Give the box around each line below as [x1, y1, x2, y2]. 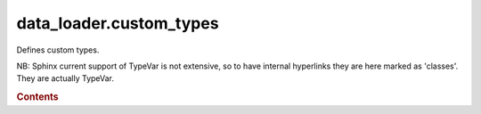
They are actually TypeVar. [16, 73, 115, 84]
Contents [16, 91, 59, 103]
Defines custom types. [16, 45, 100, 55]
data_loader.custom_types [16, 13, 219, 33]
